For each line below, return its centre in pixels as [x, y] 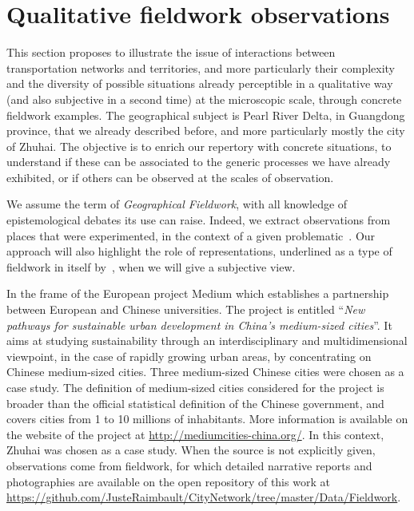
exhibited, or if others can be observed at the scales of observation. [170, 177]
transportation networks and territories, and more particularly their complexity [201, 67]
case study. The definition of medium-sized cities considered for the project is [195, 387]
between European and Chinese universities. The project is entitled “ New [186, 309]
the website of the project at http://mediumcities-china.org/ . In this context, [195, 434]
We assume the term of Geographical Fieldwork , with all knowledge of [177, 204]
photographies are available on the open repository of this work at [168, 481]
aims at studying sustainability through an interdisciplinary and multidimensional [207, 341]
